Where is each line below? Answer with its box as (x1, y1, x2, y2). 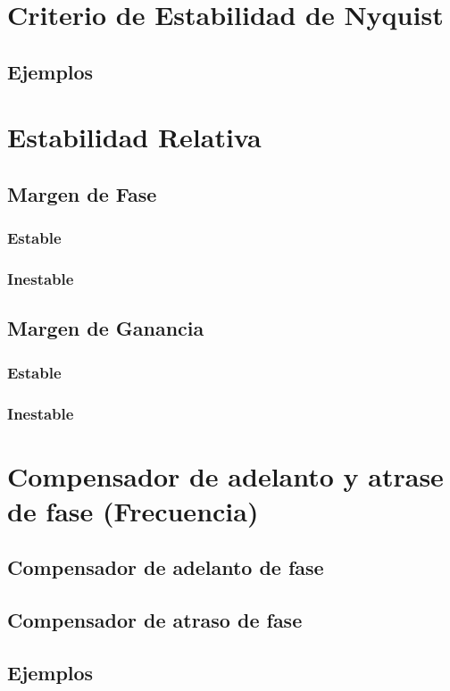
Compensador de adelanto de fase (7, 554, 324, 581)
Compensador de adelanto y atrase (7, 457, 444, 494)
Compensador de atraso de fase (7, 606, 303, 634)
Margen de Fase (7, 179, 157, 207)
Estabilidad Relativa (7, 119, 262, 155)
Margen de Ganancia (7, 314, 204, 342)
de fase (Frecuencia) (7, 492, 259, 529)
